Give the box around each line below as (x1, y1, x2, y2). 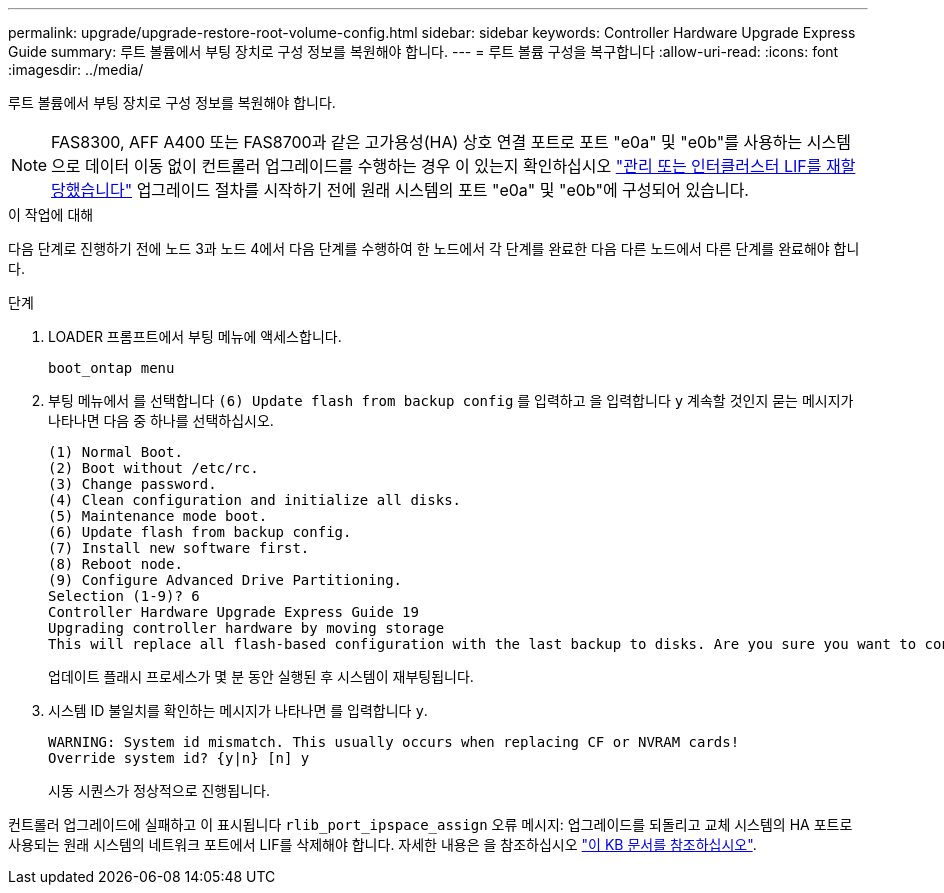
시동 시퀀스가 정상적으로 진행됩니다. (48, 782, 270, 799)
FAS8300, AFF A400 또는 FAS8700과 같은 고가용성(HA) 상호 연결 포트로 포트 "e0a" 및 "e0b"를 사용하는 (51, 132, 803, 152)
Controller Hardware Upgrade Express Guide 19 (48, 604, 419, 620)
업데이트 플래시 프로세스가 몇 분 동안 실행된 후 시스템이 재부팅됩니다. (48, 668, 474, 685)
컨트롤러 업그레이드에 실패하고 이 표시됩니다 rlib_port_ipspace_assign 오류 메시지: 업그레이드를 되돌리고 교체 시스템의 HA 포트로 (8, 816, 853, 833)
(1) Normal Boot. (48, 444, 183, 460)
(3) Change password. (48, 476, 217, 492)
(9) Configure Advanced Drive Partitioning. (48, 572, 403, 588)
